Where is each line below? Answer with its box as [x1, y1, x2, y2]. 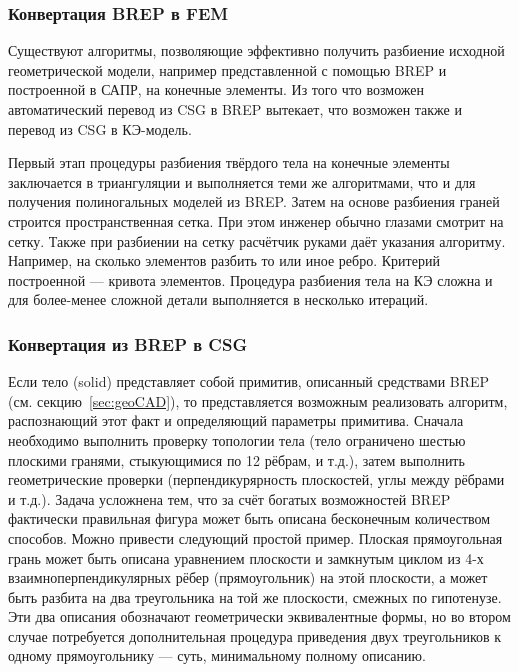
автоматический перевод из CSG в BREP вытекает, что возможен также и [8, 99, 462, 119]
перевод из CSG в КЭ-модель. [8, 118, 192, 139]
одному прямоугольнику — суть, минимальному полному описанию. [8, 645, 426, 666]
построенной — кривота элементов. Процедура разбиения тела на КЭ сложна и [8, 269, 493, 290]
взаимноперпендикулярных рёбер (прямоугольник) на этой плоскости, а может [8, 567, 488, 588]
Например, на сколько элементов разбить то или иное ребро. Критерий [8, 250, 440, 271]
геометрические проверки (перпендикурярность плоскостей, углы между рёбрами [8, 469, 505, 490]
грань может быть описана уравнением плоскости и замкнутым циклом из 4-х [8, 547, 484, 568]
